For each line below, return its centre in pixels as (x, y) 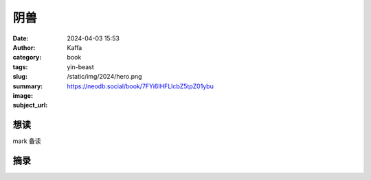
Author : (24, 47)
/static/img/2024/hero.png (104, 77)
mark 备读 (27, 141)
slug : (20, 77)
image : (23, 95)
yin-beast (80, 67)
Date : (21, 38)
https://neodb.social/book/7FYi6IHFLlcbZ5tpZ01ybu (140, 86)
